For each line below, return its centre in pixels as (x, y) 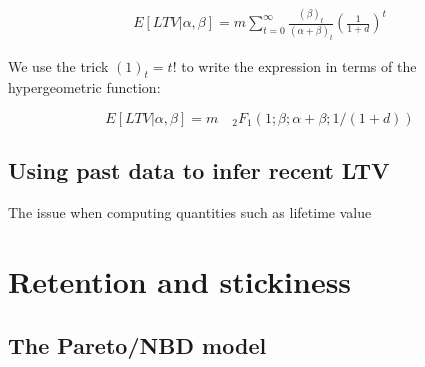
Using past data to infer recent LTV (199, 170)
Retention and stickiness (180, 280)
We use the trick (58, 65)
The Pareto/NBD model (137, 344)
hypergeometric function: (84, 87)
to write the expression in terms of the (299, 65)
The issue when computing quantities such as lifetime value (190, 212)
